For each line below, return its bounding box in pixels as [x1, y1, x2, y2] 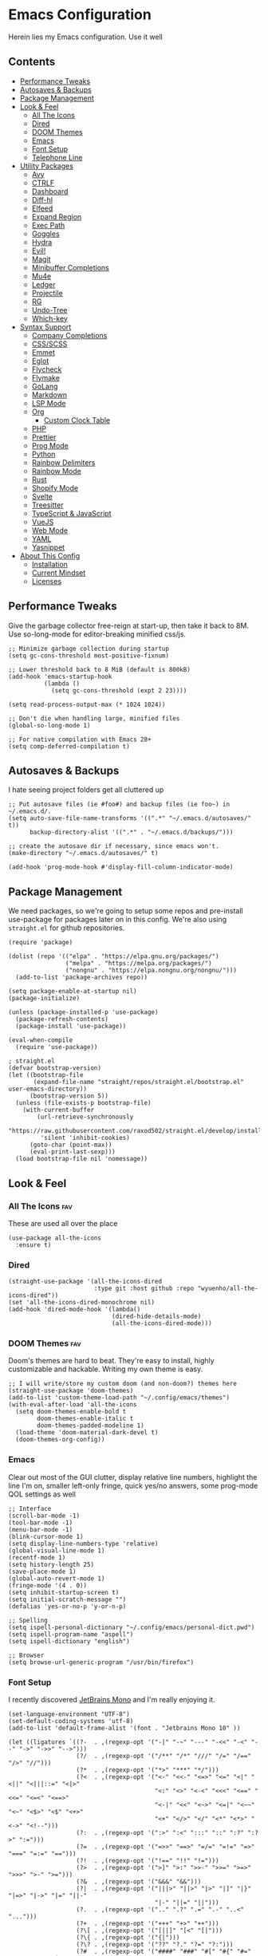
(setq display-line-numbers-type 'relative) [8, 1540, 159, 1548]
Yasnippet [31, 542, 65, 552]
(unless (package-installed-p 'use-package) [8, 1008, 159, 1016]
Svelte [31, 491, 53, 501]
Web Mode [31, 525, 69, 535]
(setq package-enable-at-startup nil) [8, 988, 137, 996]
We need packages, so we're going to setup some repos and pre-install [8, 906, 243, 916]
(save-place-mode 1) [8, 1568, 77, 1575]
